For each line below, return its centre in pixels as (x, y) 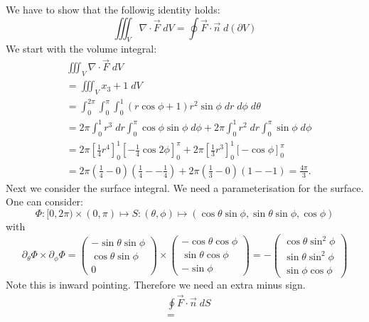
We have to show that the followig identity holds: (113, 9)
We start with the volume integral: (81, 49)
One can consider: (45, 202)
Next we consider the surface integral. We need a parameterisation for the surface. (185, 187)
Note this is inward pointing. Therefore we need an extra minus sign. (156, 284)
